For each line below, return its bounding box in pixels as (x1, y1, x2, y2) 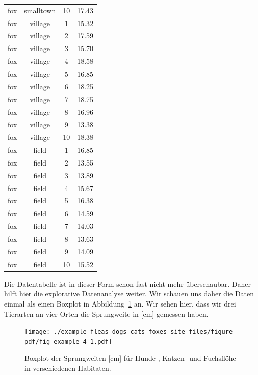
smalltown (24, 5, 56, 15)
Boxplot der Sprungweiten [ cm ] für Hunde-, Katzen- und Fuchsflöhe (24, 353, 236, 363)
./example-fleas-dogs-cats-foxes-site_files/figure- (54, 328, 237, 336)
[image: (24, 328, 50, 336)
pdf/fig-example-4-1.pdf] (24, 338, 112, 345)
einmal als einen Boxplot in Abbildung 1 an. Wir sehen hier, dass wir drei (4, 298, 236, 309)
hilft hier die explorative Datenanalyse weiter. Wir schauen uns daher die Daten (4, 288, 254, 299)
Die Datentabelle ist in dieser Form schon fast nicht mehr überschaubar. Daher (4, 278, 251, 289)
